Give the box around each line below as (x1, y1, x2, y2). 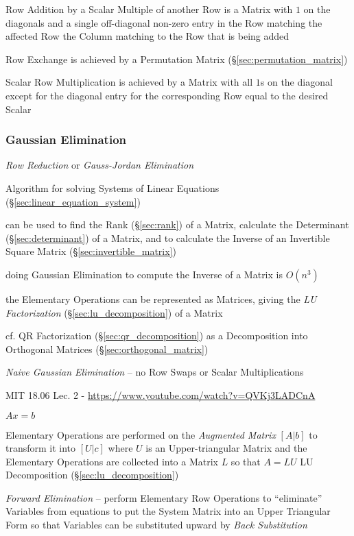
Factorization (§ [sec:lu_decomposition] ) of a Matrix (5, 305, 223, 319)
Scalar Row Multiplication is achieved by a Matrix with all (5, 75, 253, 89)
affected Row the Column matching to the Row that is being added (5, 29, 290, 43)
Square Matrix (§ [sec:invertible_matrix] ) (5, 244, 176, 258)
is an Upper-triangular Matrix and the (145, 441, 307, 455)
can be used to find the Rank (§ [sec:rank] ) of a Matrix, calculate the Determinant (5, 217, 349, 232)
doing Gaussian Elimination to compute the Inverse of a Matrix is (5, 267, 283, 281)
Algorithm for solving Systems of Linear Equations (5, 180, 220, 195)
